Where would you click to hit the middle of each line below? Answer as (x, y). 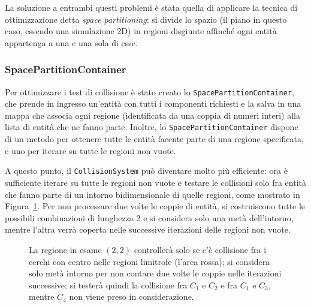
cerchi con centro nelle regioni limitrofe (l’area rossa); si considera (150, 261)
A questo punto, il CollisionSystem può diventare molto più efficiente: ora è (146, 171)
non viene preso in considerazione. (132, 297)
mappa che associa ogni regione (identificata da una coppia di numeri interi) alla (153, 115)
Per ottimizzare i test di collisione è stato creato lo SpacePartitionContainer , (150, 91)
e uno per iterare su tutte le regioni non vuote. (90, 150)
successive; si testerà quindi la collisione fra (108, 285)
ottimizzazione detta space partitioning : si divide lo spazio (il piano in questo (146, 19)
